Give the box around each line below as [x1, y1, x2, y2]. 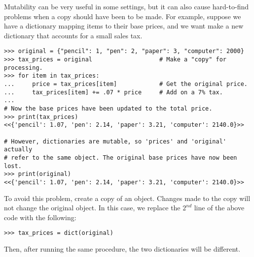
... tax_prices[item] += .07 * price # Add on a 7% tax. [4, 88, 223, 96]
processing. [4, 64, 43, 71]
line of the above [194, 202, 245, 213]
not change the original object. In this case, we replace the [4, 202, 181, 213]
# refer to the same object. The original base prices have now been [4, 154, 237, 161]
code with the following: [4, 212, 76, 222]
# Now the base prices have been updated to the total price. [4, 105, 213, 112]
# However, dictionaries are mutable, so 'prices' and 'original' [4, 138, 227, 145]
